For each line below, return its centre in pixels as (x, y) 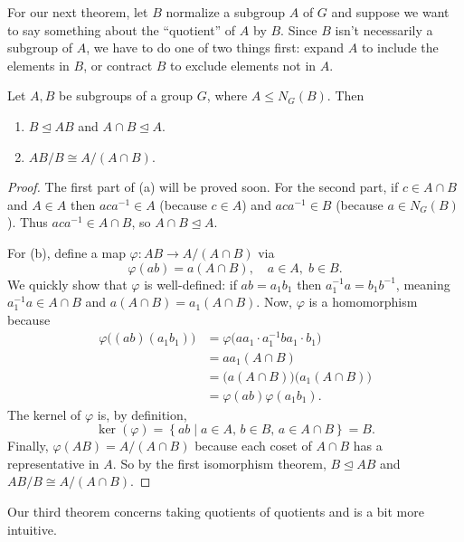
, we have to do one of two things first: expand (215, 48)
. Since (299, 29)
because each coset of (253, 446)
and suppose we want (390, 12)
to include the (400, 48)
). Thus (28, 222)
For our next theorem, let (78, 12)
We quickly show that (67, 284)
